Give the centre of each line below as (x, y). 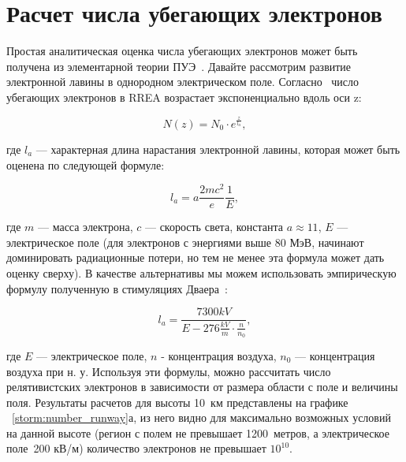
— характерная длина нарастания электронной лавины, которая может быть (218, 149)
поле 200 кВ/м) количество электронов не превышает (136, 448)
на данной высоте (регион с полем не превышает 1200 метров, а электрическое (198, 432)
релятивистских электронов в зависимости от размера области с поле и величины (202, 387)
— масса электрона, (86, 227)
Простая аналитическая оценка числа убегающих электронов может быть (182, 51)
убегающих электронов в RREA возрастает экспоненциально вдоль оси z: (184, 97)
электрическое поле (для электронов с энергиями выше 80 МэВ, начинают (185, 242)
